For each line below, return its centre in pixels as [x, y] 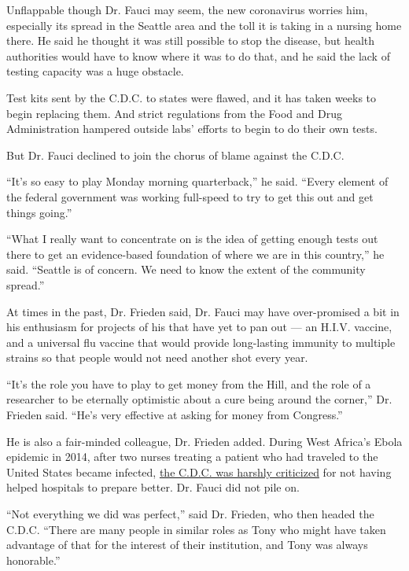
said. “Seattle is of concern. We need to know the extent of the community [186, 269]
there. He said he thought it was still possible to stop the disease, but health [191, 41]
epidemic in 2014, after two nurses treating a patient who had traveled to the [192, 457]
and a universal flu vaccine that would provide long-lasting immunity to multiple [201, 342]
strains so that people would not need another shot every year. [157, 357]
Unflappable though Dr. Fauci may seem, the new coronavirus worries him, [187, 9]
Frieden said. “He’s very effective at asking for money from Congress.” [175, 415]
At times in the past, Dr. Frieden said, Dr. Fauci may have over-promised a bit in [203, 311]
